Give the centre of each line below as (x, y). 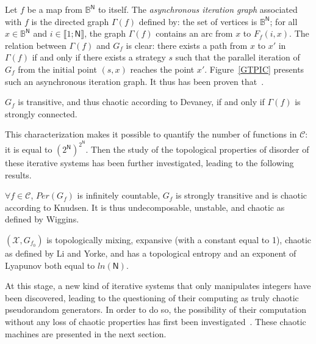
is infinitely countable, (119, 195)
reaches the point (162, 69)
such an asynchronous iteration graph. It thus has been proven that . (135, 81)
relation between (36, 45)
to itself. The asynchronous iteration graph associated (198, 9)
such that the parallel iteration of (238, 57)
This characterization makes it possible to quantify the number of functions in (151, 134)
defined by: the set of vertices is (198, 21)
